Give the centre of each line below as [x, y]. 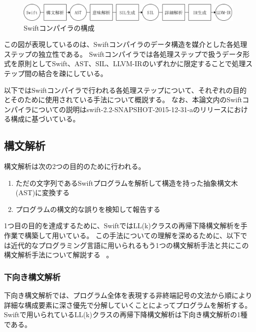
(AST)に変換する [43, 192]
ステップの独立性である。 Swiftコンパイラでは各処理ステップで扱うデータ [124, 54]
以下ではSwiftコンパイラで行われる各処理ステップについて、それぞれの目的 [125, 90]
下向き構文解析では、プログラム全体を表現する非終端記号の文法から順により [128, 295]
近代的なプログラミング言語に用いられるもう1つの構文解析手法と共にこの [130, 245]
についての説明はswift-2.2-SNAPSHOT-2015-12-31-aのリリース [129, 109]
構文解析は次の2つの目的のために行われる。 [75, 166]
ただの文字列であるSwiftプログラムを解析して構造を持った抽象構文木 [127, 183]
